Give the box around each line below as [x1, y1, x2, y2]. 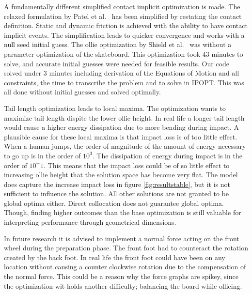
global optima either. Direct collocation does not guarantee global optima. [4, 198, 224, 208]
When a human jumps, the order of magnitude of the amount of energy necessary [4, 141, 246, 151]
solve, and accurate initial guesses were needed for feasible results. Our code [4, 58, 230, 68]
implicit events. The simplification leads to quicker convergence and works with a [4, 30, 245, 40]
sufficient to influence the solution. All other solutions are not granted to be [4, 188, 229, 199]
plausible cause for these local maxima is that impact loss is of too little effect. [4, 131, 237, 141]
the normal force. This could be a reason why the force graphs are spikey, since [4, 271, 238, 281]
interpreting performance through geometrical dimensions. [4, 217, 176, 227]
